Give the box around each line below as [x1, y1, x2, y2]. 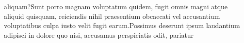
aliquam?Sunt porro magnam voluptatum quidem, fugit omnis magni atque [4, 1, 228, 11]
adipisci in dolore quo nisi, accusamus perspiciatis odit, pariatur [4, 29, 194, 40]
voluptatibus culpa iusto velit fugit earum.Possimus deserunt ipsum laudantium [4, 20, 240, 30]
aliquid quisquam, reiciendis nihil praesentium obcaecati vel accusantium [4, 11, 220, 21]
